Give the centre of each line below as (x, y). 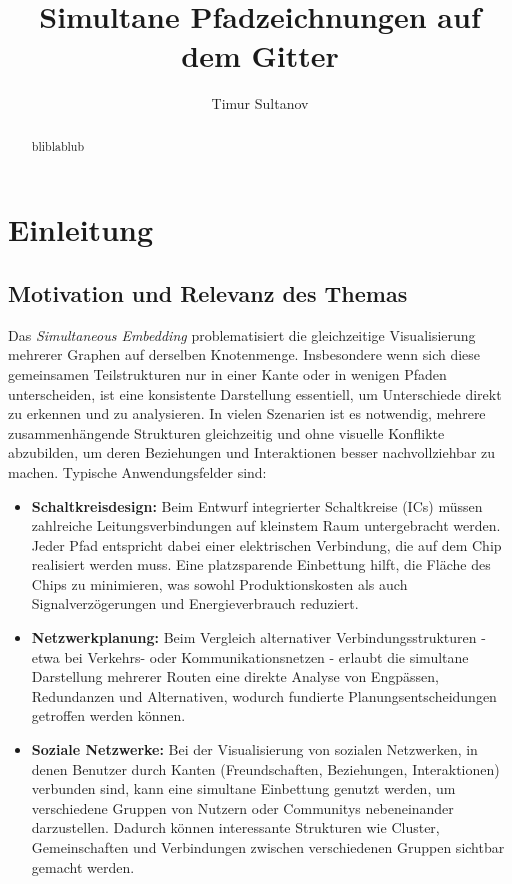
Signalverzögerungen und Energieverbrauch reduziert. (195, 603)
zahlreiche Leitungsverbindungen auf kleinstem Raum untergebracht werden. (266, 525)
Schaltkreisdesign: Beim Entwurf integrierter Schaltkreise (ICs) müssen (257, 505)
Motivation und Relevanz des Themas (208, 292)
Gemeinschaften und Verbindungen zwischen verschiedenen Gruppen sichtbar (268, 847)
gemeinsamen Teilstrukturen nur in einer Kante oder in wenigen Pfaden (227, 373)
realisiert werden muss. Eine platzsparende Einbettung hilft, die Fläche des (261, 564)
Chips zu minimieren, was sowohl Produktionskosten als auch (219, 583)
